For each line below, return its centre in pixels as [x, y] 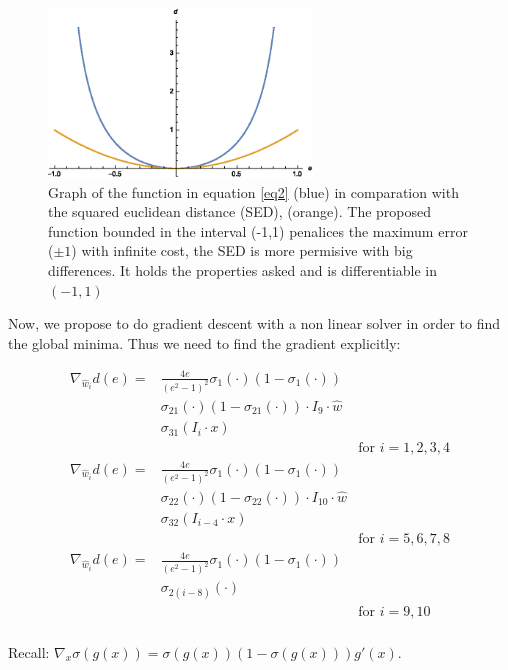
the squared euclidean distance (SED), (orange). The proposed [240, 211]
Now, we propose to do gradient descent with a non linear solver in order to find [254, 323]
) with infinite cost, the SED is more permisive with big [242, 250]
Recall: [29, 651]
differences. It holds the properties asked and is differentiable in [243, 269]
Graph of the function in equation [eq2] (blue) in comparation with [253, 191]
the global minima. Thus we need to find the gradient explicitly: [204, 342]
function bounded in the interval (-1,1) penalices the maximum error [258, 230]
